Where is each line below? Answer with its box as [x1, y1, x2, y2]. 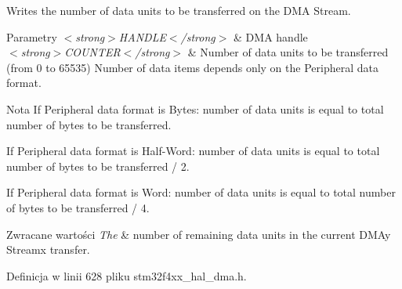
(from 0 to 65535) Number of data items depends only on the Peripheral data [6, 59, 378, 75]
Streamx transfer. [6, 241, 90, 258]
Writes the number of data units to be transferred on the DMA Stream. [6, 2, 351, 18]
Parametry [6, 28, 57, 45]
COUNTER [64, 44, 121, 60]
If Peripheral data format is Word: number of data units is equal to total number [6, 184, 396, 200]
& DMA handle [234, 28, 308, 45]
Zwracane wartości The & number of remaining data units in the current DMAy [6, 226, 391, 242]
